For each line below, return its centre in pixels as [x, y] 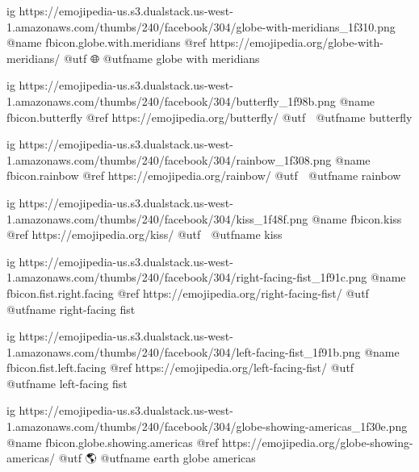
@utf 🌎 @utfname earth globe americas [157, 458]
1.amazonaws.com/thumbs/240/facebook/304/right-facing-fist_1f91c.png [187, 277]
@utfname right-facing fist [71, 309]
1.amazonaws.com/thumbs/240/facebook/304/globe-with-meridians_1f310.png [201, 26]
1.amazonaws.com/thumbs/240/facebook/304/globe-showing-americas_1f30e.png [207, 426]
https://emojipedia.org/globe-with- [297, 42]
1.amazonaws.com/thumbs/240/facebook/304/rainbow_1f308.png [169, 159]
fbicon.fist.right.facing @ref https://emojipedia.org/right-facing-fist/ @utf [188, 292]
